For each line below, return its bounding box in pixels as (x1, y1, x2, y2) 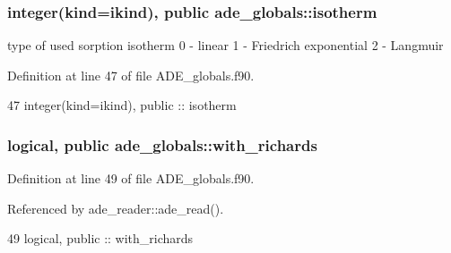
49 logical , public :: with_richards (7, 229, 194, 248)
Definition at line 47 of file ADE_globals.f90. (7, 65, 255, 84)
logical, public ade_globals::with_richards (7, 133, 317, 156)
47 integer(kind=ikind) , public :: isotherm (7, 96, 237, 114)
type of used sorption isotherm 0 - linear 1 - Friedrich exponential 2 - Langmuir (7, 36, 444, 55)
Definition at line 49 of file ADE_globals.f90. (7, 169, 255, 188)
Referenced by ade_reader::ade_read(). (7, 198, 224, 217)
